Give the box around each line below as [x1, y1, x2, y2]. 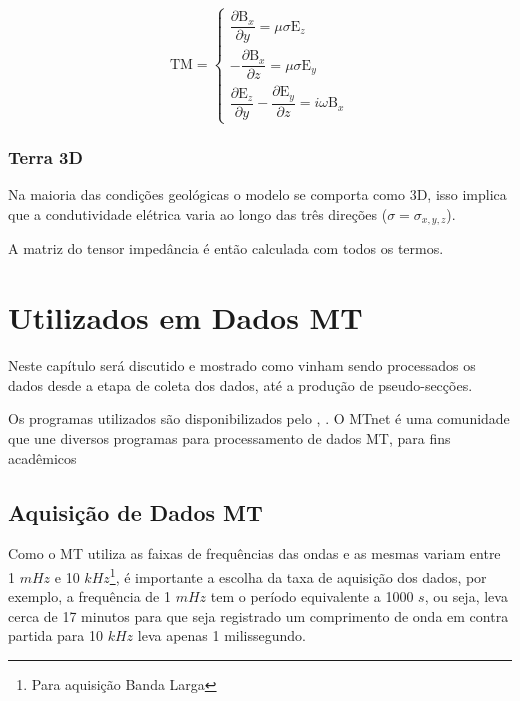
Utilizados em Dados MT [8, 297, 363, 338]
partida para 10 [8, 625, 103, 646]
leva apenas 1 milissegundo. [137, 625, 306, 646]
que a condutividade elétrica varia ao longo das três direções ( [8, 204, 388, 225]
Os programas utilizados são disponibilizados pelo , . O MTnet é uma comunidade [8, 408, 510, 429]
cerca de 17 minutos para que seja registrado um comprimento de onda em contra [8, 605, 509, 626]
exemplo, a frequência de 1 [8, 586, 171, 607]
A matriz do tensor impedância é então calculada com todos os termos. [8, 238, 444, 259]
